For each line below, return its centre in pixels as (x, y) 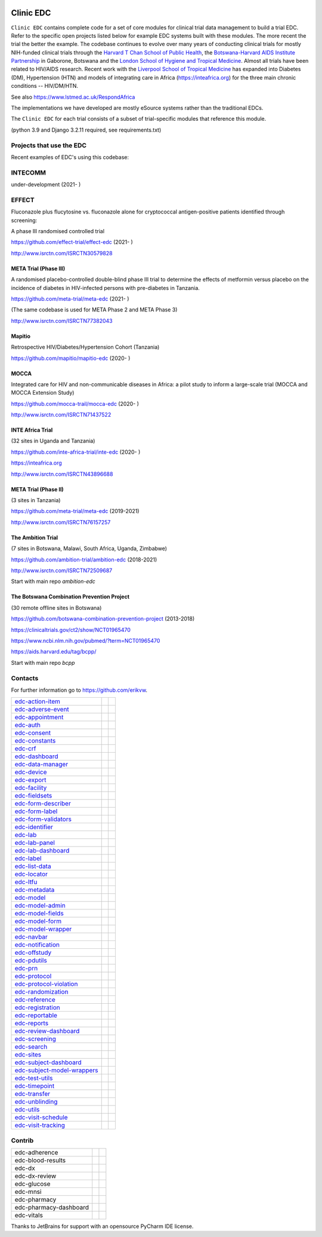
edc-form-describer (43, 804)
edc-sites (28, 1055)
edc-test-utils (34, 1078)
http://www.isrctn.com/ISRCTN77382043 (62, 320)
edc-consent (33, 733)
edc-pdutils (31, 961)
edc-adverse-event (42, 710)
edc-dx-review (35, 1176)
